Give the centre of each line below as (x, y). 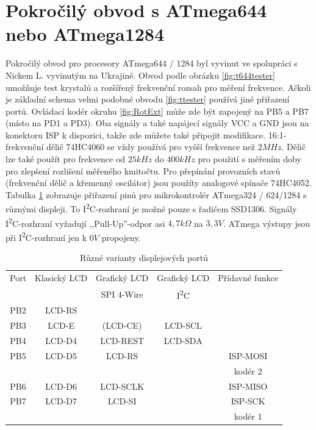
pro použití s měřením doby (250, 159)
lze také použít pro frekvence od (66, 159)
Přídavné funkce (248, 278)
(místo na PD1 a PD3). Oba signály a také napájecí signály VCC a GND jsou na (157, 123)
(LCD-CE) (122, 325)
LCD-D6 (61, 386)
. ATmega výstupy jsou (267, 223)
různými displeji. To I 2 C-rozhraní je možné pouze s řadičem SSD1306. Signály (151, 208)
